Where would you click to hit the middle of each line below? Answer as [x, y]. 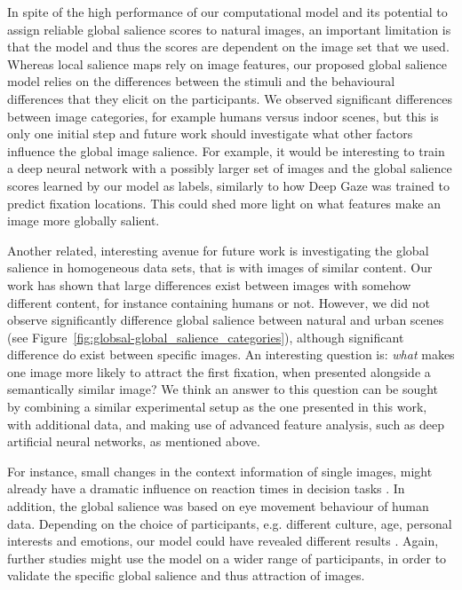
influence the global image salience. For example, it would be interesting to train [226, 150]
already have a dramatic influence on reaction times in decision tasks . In [206, 488]
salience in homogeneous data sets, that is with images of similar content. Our [220, 267]
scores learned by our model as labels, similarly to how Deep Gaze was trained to [228, 185]
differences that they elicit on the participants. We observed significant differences [230, 98]
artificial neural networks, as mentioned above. [134, 441]
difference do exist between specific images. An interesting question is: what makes [231, 354]
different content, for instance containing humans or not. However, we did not [219, 302]
